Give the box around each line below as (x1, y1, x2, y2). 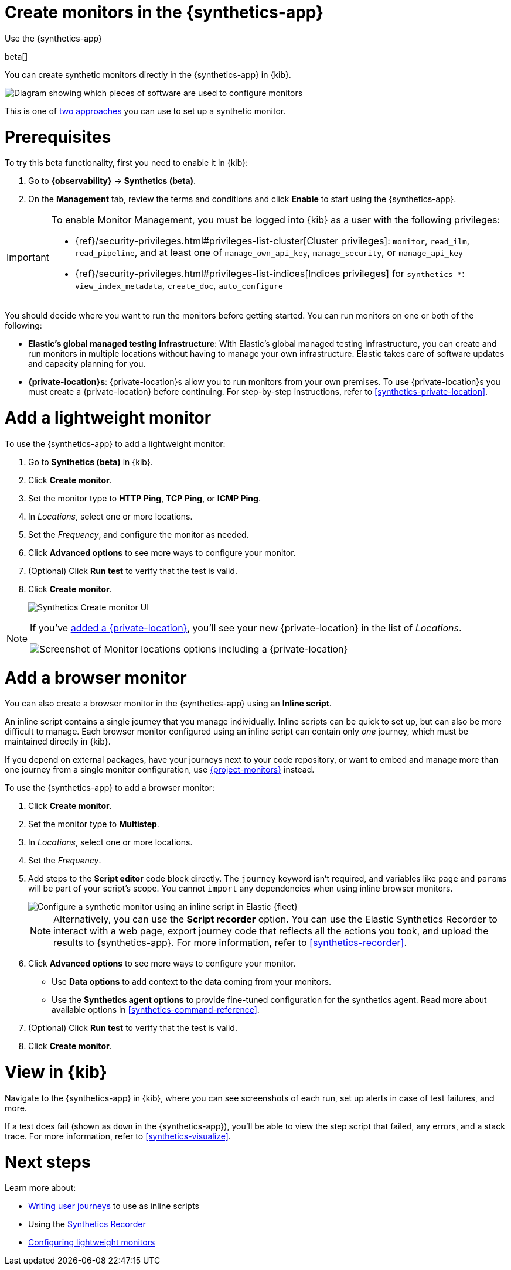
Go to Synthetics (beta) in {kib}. (28, 456, 153, 467)
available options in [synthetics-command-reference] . (52, 1005, 260, 1015)
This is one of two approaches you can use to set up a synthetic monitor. (5, 105, 286, 116)
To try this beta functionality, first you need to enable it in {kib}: (5, 158, 248, 168)
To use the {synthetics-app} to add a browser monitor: (5, 783, 215, 793)
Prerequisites (5, 127, 111, 147)
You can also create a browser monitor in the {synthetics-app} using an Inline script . (5, 698, 332, 709)
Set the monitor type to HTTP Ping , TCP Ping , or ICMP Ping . (28, 493, 261, 503)
